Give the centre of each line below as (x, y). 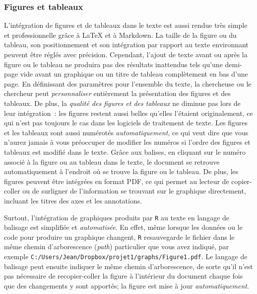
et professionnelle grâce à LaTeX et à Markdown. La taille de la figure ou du (120, 35)
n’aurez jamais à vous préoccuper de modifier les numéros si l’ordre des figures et (127, 142)
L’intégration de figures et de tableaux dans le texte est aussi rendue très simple (126, 25)
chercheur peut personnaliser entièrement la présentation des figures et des (117, 93)
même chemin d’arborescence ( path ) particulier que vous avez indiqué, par (117, 246)
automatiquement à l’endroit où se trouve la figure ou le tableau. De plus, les (121, 171)
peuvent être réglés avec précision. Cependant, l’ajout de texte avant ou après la (126, 54)
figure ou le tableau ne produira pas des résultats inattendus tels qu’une (113, 64)
